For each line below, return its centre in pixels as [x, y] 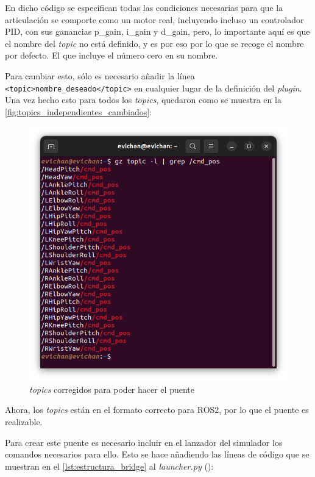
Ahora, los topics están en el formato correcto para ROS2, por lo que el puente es [157, 410]
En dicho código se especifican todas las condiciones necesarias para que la [144, 7]
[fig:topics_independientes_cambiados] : [78, 111]
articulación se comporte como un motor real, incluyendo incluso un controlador [154, 19]
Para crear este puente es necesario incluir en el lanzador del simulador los [144, 442]
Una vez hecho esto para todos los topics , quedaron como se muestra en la [143, 100]
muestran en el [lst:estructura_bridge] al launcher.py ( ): [109, 466]
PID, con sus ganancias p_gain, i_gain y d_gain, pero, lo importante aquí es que [157, 31]
